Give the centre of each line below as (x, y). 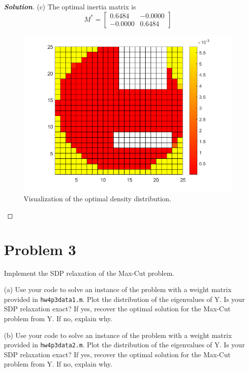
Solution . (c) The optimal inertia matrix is (70, 6)
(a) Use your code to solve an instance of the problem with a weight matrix (118, 289)
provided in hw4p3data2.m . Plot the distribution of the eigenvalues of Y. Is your (124, 345)
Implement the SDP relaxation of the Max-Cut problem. (89, 273)
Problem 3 (40, 249)
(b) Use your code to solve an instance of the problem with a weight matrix (118, 335)
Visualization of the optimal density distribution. (97, 199)
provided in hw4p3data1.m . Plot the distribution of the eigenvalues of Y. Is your (124, 299)
